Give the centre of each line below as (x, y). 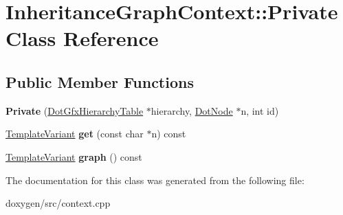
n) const (169, 134)
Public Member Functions (100, 81)
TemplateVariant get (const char (75, 134)
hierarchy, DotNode (192, 110)
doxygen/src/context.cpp (58, 203)
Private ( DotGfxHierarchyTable (75, 110)
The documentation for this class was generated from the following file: (155, 180)
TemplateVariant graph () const (74, 156)
